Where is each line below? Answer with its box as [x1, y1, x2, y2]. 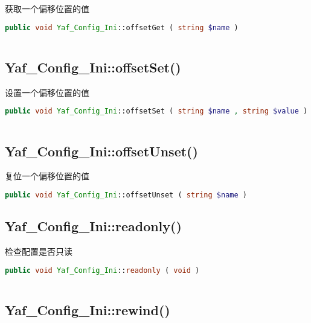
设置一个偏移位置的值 [5, 86, 89, 98]
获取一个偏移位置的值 [5, 2, 89, 14]
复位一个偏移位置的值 [5, 170, 89, 182]
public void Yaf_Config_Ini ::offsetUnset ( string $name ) [5, 190, 247, 199]
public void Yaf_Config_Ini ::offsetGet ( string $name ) [5, 23, 239, 32]
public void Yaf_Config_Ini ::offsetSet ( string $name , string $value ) [5, 107, 308, 116]
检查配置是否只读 [5, 245, 72, 258]
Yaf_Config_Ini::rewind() [5, 300, 170, 319]
